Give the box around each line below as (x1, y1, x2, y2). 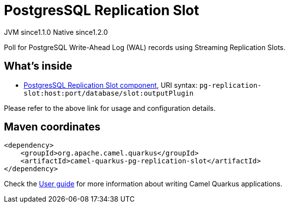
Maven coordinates (4, 121, 101, 133)
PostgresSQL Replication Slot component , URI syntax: (24, 80, 198, 89)
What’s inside (4, 60, 72, 73)
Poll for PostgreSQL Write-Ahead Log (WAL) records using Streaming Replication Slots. (4, 43, 286, 52)
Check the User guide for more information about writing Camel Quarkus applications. (4, 180, 283, 188)
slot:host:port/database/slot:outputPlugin (24, 89, 194, 97)
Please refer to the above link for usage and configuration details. (4, 103, 216, 112)
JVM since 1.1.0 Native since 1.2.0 (4, 27, 108, 36)
